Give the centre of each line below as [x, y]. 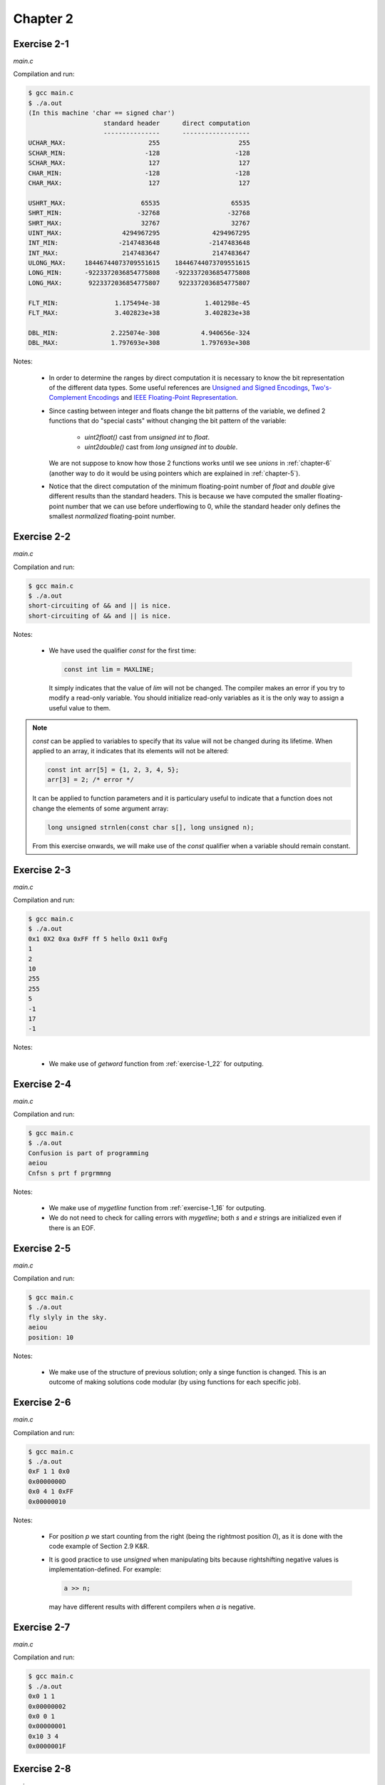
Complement [68, 398]
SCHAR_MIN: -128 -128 [139, 153]
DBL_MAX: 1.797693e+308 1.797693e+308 [139, 343]
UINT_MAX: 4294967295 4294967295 [139, 233]
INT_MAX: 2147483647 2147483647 [139, 253]
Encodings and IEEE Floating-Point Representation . [163, 398]
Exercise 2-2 [42, 537]
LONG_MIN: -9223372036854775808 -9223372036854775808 [139, 273]
